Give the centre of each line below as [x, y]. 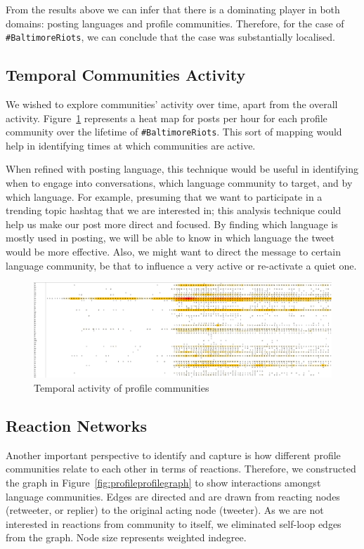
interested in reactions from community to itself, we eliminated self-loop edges [174, 523]
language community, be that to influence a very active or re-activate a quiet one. [181, 265]
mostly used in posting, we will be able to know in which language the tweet [170, 238]
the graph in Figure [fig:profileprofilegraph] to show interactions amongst [163, 483]
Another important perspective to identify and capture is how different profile [173, 455]
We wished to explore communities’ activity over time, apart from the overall [172, 104]
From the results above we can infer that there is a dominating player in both [173, 9]
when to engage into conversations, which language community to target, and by [179, 183]
